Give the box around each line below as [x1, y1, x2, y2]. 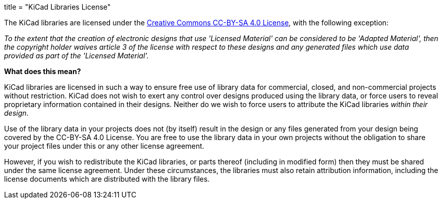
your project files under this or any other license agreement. [4, 142, 204, 150]
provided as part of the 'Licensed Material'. [4, 51, 149, 60]
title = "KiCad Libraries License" [4, 3, 111, 11]
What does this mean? [4, 67, 81, 76]
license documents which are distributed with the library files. [4, 175, 210, 183]
